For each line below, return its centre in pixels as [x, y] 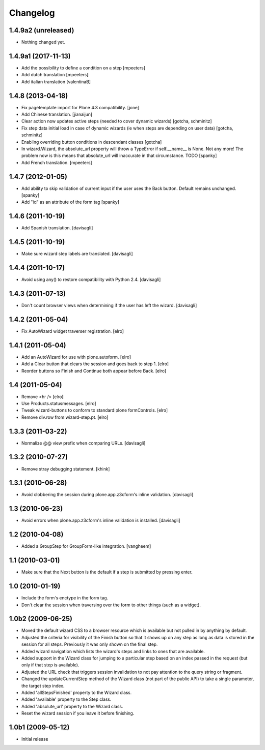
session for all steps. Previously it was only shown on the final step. [90, 644]
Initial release [35, 739]
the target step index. [43, 686]
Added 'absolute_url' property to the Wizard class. [72, 706]
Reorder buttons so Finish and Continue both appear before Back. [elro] [94, 371]
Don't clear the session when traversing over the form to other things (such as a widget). [111, 605]
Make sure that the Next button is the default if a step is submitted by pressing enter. [107, 572]
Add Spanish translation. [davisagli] [57, 228]
